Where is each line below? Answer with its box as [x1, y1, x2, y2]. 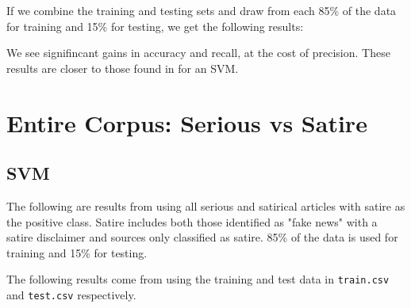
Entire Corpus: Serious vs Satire [6, 106, 367, 139]
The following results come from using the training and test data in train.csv [6, 271, 390, 287]
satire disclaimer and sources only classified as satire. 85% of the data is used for [6, 229, 398, 245]
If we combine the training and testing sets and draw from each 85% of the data [6, 2, 397, 18]
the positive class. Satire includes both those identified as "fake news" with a [6, 213, 378, 230]
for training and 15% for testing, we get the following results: [6, 17, 304, 34]
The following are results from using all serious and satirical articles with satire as [6, 197, 405, 214]
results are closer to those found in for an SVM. [6, 59, 239, 76]
